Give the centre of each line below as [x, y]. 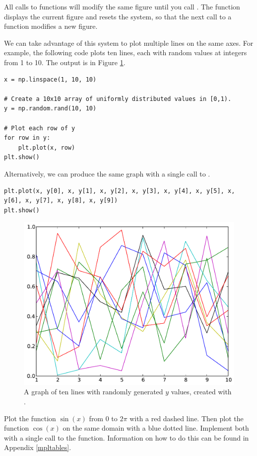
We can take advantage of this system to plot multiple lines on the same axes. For [129, 43]
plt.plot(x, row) [47, 147]
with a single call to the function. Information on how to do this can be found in [127, 437]
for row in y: [27, 138]
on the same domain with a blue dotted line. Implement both [156, 428]
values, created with [201, 392]
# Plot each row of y [40, 128]
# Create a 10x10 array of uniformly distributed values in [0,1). [118, 99]
